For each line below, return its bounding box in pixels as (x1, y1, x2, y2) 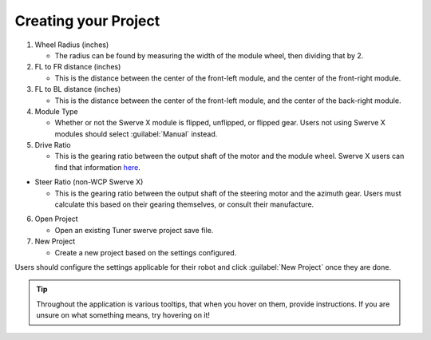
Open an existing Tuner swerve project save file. (54, 225, 214, 235)
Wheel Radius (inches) (34, 40, 109, 49)
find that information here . (54, 162, 141, 172)
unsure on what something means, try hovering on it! (36, 310, 211, 320)
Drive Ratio (34, 140, 71, 150)
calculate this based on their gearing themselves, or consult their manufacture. (54, 200, 314, 209)
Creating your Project (14, 12, 160, 30)
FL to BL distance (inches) (34, 85, 121, 94)
